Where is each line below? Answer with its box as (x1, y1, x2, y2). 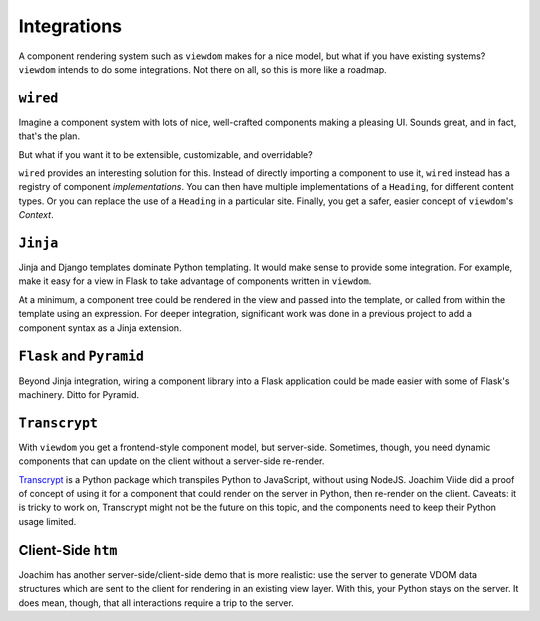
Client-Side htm (18, 541, 118, 559)
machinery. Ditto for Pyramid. (18, 388, 140, 400)
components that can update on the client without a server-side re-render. (18, 455, 325, 467)
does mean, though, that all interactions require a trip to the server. (18, 596, 294, 609)
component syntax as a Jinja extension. (18, 321, 182, 334)
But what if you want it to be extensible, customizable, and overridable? (18, 148, 314, 160)
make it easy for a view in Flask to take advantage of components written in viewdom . (18, 275, 372, 287)
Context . (18, 209, 54, 221)
